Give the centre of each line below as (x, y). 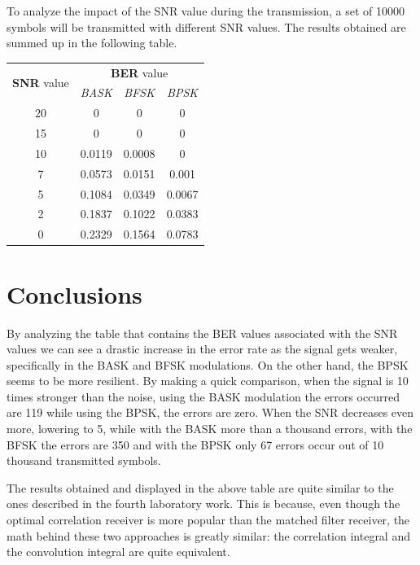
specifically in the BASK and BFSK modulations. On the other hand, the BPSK (208, 364)
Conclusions (74, 293)
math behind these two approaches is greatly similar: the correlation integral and (208, 535)
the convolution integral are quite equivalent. (118, 552)
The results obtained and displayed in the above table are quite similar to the (200, 487)
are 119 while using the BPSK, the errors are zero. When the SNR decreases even (210, 412)
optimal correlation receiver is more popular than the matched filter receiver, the (208, 520)
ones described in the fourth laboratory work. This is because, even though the (203, 504)
